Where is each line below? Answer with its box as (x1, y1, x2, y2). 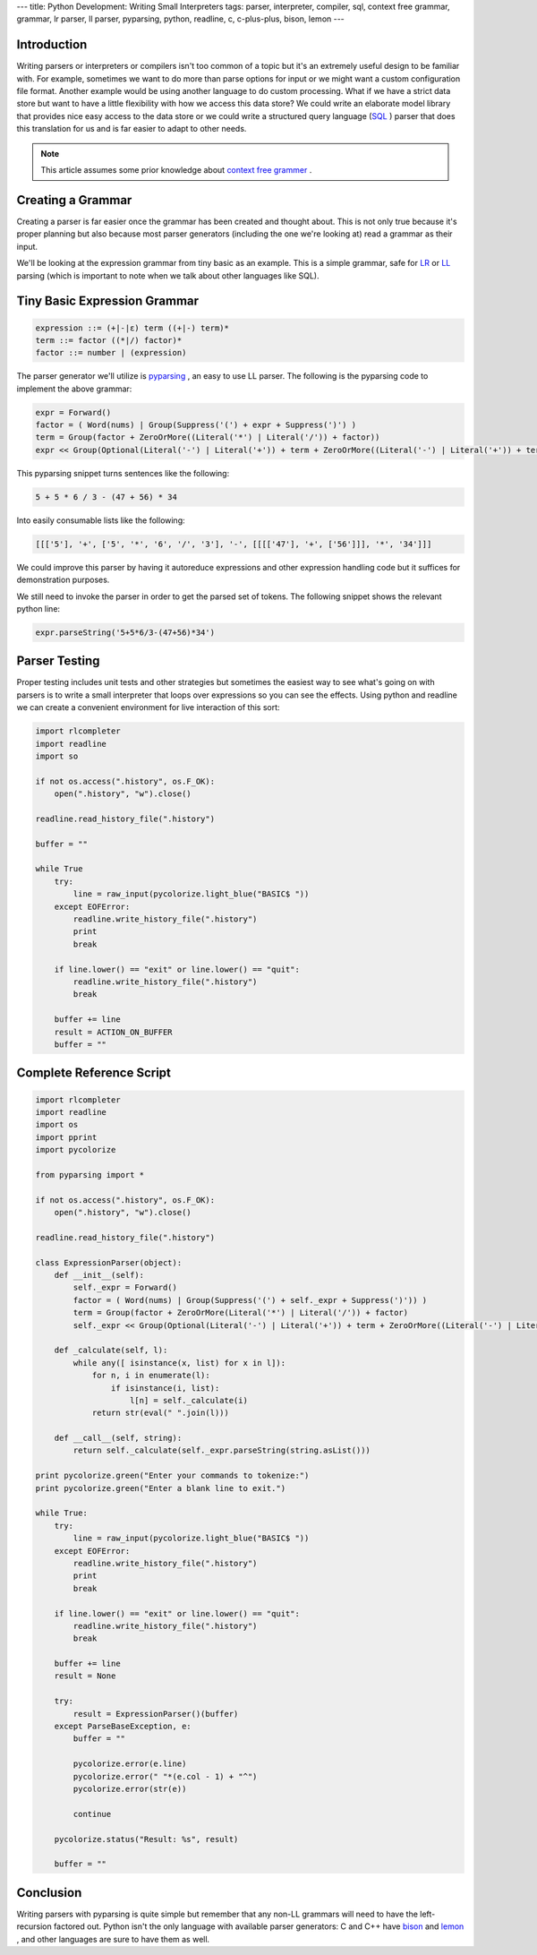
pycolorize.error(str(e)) (72, 1784, 187, 1794)
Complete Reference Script (16, 1066, 172, 1081)
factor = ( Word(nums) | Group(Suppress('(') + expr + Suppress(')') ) (35, 420, 357, 430)
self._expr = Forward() (72, 1282, 178, 1293)
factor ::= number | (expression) (35, 347, 187, 358)
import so (35, 750, 79, 761)
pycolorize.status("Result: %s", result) (54, 1834, 239, 1844)
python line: (16, 603, 61, 613)
